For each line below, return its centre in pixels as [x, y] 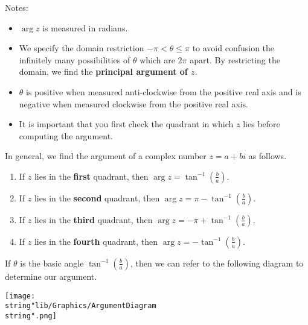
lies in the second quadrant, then [97, 197]
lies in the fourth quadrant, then [96, 241]
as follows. [268, 156]
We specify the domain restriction [82, 48]
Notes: [17, 7]
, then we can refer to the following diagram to [217, 263]
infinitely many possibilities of [75, 59]
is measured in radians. [85, 27]
